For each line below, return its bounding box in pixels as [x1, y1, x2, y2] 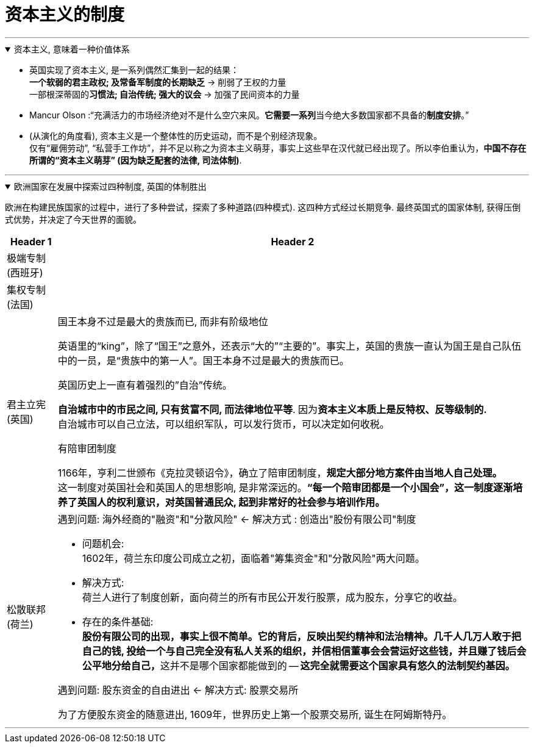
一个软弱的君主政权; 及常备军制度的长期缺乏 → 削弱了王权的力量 [29, 76, 287, 87]
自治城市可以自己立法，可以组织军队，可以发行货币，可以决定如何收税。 [57, 417, 390, 430]
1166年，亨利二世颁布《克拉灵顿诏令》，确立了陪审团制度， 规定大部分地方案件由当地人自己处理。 [57, 466, 502, 479]
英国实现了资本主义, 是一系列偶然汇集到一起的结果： [29, 64, 239, 75]
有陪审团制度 [57, 442, 116, 455]
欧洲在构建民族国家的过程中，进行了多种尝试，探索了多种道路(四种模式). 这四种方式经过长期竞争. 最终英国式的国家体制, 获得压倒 [5, 201, 521, 212]
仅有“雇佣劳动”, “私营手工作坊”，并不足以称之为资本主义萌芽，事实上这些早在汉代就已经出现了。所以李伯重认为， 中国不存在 [29, 142, 527, 153]
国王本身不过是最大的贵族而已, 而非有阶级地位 [57, 315, 268, 328]
